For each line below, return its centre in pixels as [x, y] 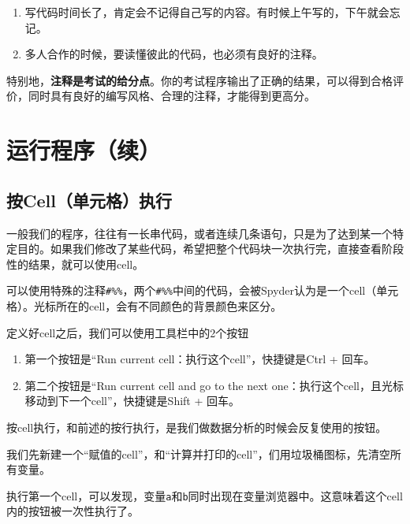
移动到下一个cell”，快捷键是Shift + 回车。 [132, 401]
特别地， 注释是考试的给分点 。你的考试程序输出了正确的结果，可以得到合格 [199, 80]
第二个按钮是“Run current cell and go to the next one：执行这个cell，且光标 [214, 385]
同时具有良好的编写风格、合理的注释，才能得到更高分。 [171, 96]
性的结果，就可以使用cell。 [75, 264]
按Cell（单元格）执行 [89, 200]
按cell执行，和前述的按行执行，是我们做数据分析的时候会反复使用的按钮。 [197, 427]
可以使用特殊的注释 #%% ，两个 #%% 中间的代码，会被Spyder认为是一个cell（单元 [203, 290]
